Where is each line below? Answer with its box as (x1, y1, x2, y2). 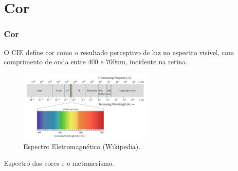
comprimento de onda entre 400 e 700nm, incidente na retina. (4, 57, 187, 67)
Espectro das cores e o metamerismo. (4, 157, 114, 168)
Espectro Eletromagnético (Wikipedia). (23, 141, 141, 152)
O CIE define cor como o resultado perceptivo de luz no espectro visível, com (4, 47, 234, 57)
